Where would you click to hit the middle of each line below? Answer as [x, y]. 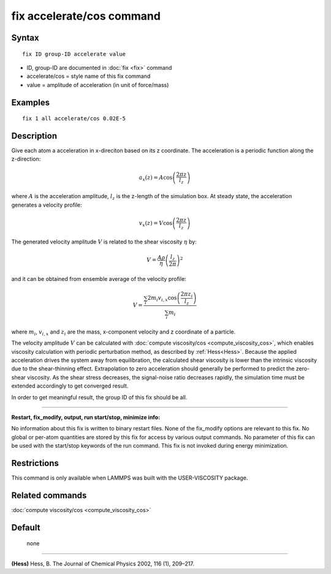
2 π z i [187, 295]
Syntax [25, 38]
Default [26, 527]
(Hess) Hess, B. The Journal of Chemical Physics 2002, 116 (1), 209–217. [103, 564]
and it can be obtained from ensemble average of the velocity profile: [99, 279]
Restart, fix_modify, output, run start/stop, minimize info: [86, 417]
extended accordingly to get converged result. [70, 386]
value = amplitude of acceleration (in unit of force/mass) [98, 85]
